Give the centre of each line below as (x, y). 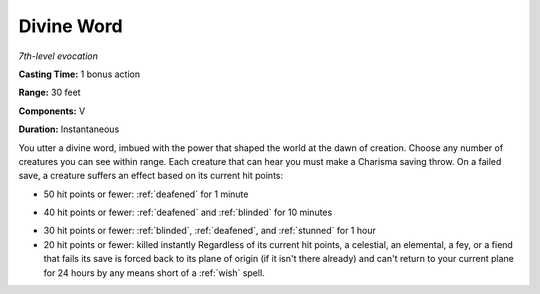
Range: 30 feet (49, 92)
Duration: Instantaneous (69, 129)
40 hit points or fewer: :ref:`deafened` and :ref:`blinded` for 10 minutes (188, 212)
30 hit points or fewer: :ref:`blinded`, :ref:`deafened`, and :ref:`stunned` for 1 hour (210, 231)
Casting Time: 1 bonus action (79, 74)
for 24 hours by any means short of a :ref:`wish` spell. (154, 272)
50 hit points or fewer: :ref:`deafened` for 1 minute (146, 194)
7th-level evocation (58, 56)
